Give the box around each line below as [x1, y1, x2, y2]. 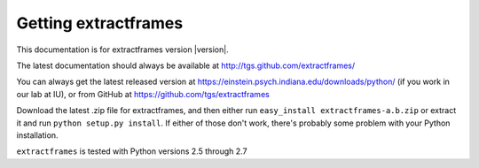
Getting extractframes [16, 13, 184, 33]
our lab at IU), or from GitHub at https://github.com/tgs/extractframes [16, 88, 270, 99]
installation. [16, 129, 59, 141]
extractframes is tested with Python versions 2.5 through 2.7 [16, 146, 247, 157]
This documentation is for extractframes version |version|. [16, 44, 230, 55]
